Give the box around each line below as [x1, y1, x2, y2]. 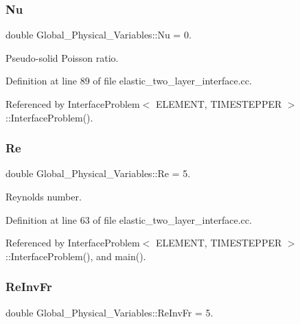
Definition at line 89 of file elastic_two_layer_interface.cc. [5, 73, 252, 88]
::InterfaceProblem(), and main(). [5, 248, 146, 263]
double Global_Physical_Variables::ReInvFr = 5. [5, 305, 214, 319]
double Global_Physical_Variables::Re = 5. [5, 166, 191, 181]
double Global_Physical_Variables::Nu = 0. [5, 27, 192, 42]
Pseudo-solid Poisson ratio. [5, 50, 119, 65]
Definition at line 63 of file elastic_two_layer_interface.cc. [5, 212, 252, 227]
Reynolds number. [5, 189, 82, 203]
